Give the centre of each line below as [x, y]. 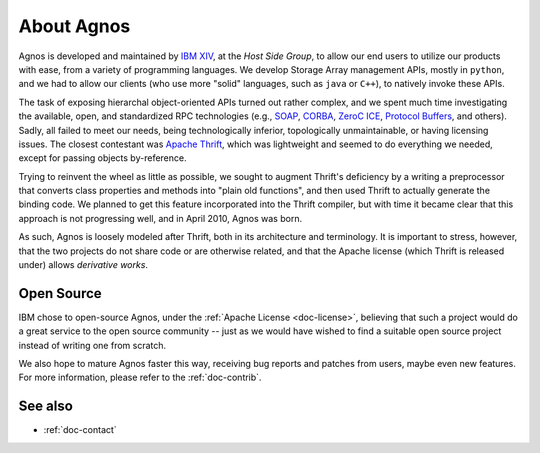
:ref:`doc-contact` [80, 430]
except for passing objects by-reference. [102, 158]
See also [46, 406]
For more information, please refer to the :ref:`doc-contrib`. [140, 377]
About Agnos [74, 26]
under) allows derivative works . [83, 265]
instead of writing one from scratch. [92, 345]
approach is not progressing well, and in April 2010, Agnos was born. [160, 218]
